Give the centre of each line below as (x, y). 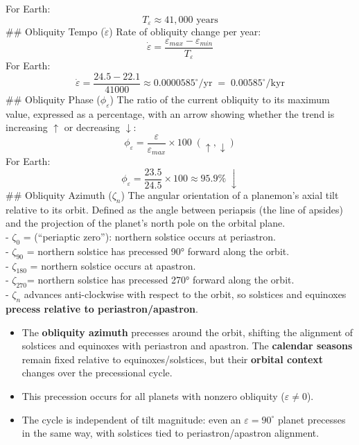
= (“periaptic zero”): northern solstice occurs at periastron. (150, 236)
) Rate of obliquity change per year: (185, 32)
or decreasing (92, 127)
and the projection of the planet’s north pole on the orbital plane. (146, 223)
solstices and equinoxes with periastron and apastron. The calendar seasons (187, 346)
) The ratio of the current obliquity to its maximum (220, 99)
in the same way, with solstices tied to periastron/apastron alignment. (170, 433)
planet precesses (312, 419)
